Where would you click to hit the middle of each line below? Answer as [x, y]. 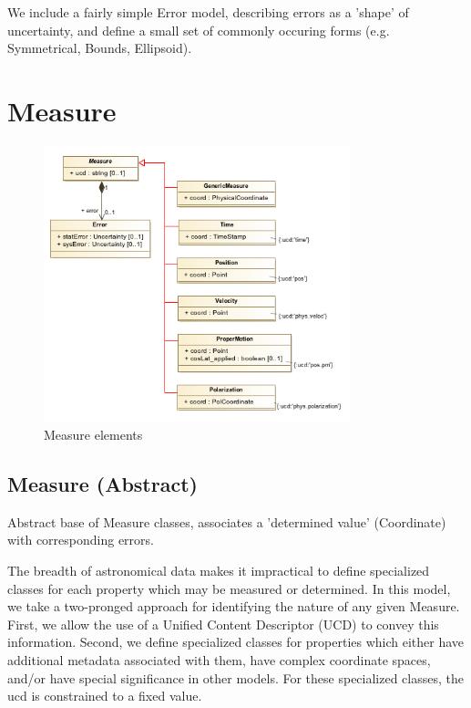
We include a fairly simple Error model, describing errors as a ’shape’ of [208, 12]
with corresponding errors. [81, 540]
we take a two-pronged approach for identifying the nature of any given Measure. [234, 606]
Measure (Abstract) [102, 484]
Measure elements [93, 435]
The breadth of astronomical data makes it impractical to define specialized [219, 571]
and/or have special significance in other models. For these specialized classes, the [235, 677]
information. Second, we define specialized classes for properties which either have [236, 642]
